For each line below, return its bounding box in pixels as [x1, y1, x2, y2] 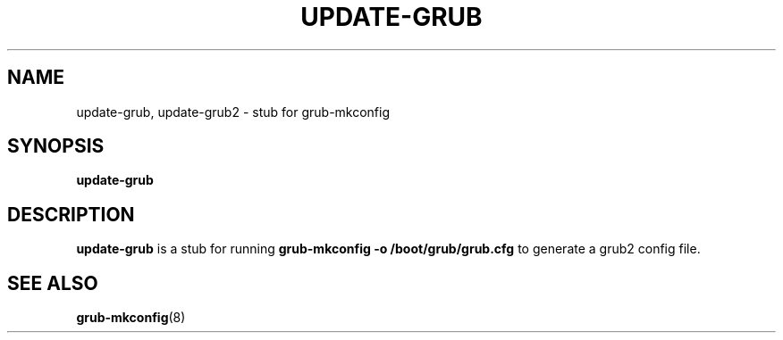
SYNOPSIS [7, 135, 105, 158]
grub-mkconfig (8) [76, 310, 186, 326]
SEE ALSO [7, 271, 98, 294]
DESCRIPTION [7, 203, 135, 226]
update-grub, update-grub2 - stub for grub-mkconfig [76, 104, 391, 120]
